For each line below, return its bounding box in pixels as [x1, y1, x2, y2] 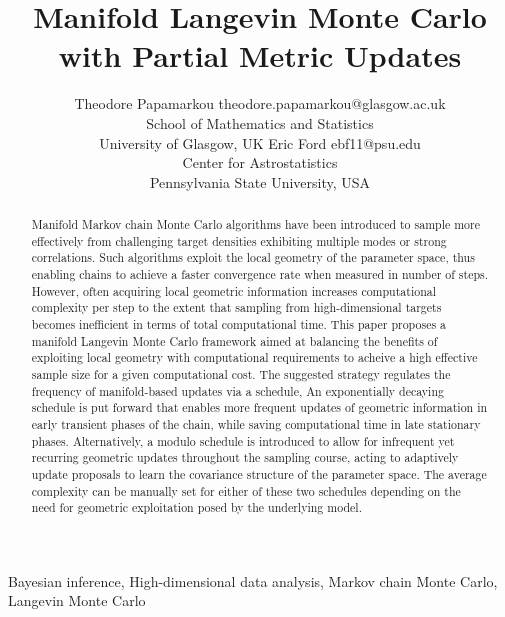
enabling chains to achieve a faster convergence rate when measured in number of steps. [31, 266, 489, 283]
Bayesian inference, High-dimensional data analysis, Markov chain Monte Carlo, [8, 570, 498, 591]
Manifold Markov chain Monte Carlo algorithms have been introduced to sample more [31, 216, 480, 233]
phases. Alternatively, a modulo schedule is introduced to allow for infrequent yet [31, 432, 455, 449]
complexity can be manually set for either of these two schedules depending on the [31, 482, 461, 499]
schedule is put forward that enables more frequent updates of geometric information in [31, 399, 488, 416]
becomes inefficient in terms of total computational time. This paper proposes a [31, 316, 447, 333]
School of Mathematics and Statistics [146, 112, 374, 133]
